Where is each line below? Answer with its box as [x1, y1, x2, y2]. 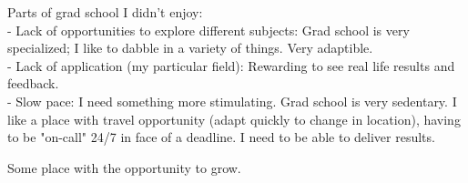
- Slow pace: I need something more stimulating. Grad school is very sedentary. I [7, 91, 457, 110]
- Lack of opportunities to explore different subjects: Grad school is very [7, 20, 410, 39]
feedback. [7, 74, 59, 93]
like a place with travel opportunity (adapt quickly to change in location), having [7, 109, 461, 128]
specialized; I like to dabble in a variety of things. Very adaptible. [7, 38, 373, 57]
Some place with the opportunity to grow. [7, 158, 241, 177]
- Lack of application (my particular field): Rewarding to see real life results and [7, 56, 455, 75]
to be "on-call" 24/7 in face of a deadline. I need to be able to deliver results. [7, 127, 435, 147]
